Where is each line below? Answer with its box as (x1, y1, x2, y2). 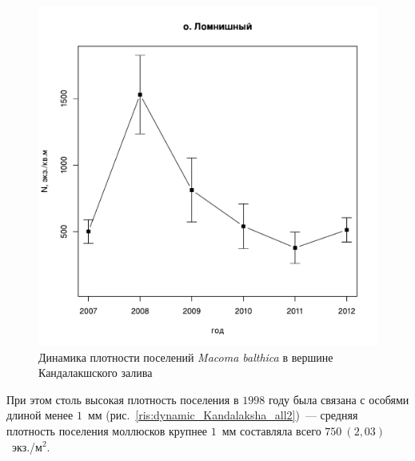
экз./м (11, 438, 42, 455)
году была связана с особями (268, 391, 409, 407)
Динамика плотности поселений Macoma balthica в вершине (38, 348, 333, 365)
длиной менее (6, 407, 74, 423)
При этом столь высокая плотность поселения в (6, 391, 239, 407)
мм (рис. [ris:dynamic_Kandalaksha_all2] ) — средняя (87, 407, 358, 423)
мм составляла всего (221, 422, 321, 439)
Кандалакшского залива (38, 364, 153, 381)
